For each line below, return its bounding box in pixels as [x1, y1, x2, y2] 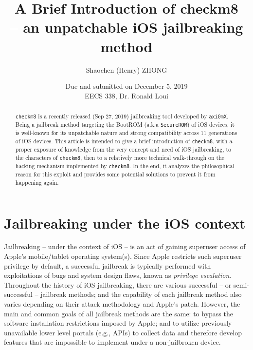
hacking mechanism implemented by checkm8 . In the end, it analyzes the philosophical [15, 161, 235, 170]
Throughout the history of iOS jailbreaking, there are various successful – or [4, 279, 232, 290]
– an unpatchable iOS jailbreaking [10, 17, 243, 37]
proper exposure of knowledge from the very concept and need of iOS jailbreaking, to [15, 145, 232, 154]
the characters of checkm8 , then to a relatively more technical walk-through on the [15, 153, 225, 161]
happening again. [15, 178, 59, 186]
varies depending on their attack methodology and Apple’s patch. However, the [4, 298, 240, 309]
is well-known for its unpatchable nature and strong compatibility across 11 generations [15, 129, 237, 137]
